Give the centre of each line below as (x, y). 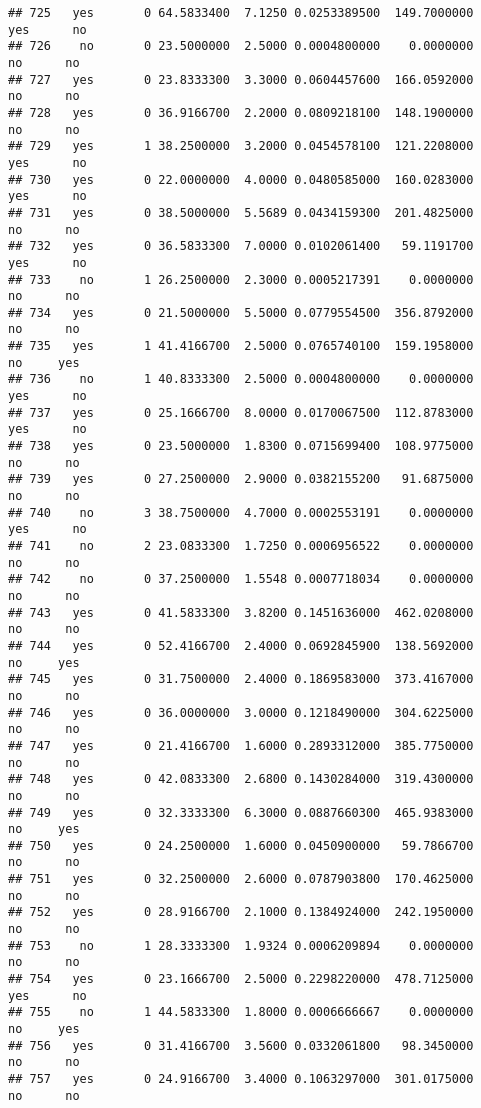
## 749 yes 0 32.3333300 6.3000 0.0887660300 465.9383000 (241, 812)
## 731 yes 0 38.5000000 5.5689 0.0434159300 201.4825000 (241, 212)
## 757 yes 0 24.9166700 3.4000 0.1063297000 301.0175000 (241, 1079)
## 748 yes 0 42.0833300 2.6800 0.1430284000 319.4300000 (241, 779)
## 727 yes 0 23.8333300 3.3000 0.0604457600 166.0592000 (241, 79)
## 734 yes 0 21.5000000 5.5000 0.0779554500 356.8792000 (241, 312)
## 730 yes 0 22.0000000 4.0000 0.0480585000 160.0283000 (241, 179)
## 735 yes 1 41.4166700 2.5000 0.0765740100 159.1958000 (241, 346)
